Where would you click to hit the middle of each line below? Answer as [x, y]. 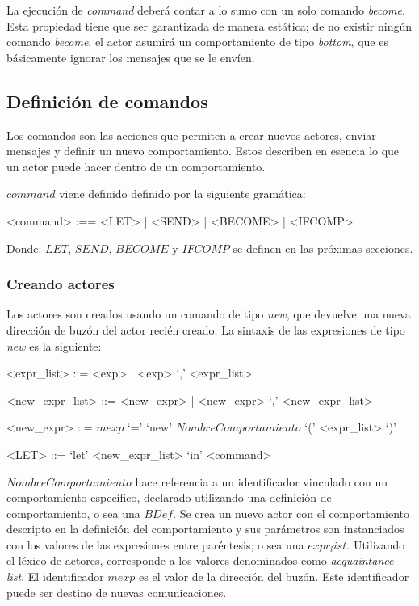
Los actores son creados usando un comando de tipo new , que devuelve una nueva [209, 314]
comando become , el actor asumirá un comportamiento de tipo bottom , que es [197, 42]
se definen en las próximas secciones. [323, 248]
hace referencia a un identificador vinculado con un [261, 481]
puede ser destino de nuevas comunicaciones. [117, 592]
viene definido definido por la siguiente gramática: [182, 194]
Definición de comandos [107, 101]
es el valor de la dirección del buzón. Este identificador [274, 577]
